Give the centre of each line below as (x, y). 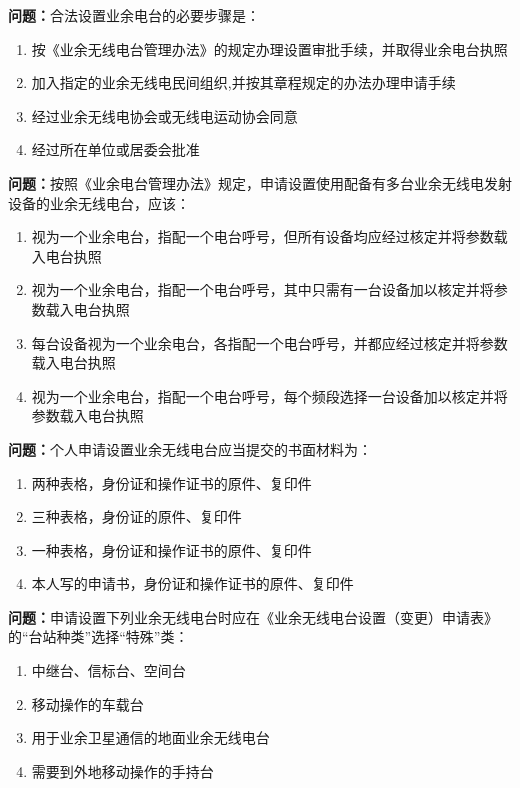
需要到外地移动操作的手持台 (122, 770)
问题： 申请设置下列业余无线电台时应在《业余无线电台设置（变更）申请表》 (253, 616)
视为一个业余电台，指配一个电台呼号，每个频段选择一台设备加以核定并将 (269, 395)
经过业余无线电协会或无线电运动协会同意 (164, 115)
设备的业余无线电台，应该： (99, 202)
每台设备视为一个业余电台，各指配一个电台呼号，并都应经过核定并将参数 (269, 342)
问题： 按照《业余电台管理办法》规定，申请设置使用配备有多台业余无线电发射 (260, 182)
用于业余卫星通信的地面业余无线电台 (150, 737)
